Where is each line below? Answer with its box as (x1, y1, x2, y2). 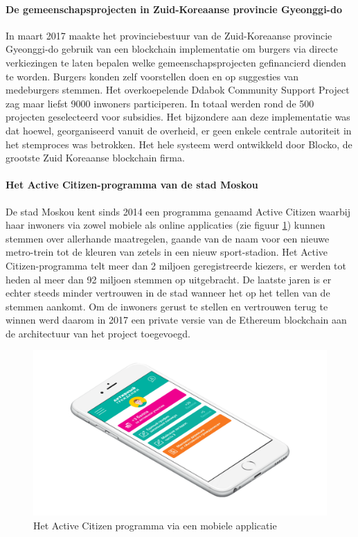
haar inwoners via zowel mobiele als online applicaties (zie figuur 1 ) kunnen (6, 218, 325, 232)
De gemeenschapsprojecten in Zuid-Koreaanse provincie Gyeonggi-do (6, 1, 342, 16)
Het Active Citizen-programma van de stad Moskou (6, 177, 258, 192)
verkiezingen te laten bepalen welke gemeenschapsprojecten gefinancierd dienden (6, 55, 346, 69)
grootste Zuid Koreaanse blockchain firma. (6, 150, 185, 165)
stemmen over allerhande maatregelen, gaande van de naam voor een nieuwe (6, 231, 330, 245)
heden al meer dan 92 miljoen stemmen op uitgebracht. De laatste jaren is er (6, 272, 332, 286)
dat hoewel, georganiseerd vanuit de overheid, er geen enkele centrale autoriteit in (6, 123, 352, 137)
